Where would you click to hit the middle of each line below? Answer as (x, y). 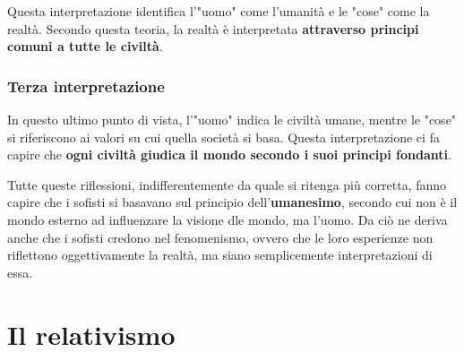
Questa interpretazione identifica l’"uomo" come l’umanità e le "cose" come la (219, 11)
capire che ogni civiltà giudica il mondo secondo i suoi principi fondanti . (229, 155)
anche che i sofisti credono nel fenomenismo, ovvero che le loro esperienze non (220, 237)
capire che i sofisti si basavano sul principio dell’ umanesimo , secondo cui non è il (232, 202)
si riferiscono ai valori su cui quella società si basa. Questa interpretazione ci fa (223, 137)
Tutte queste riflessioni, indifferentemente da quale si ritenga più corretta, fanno (227, 184)
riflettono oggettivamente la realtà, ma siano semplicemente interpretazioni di (220, 255)
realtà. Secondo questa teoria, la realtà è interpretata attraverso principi (213, 28)
